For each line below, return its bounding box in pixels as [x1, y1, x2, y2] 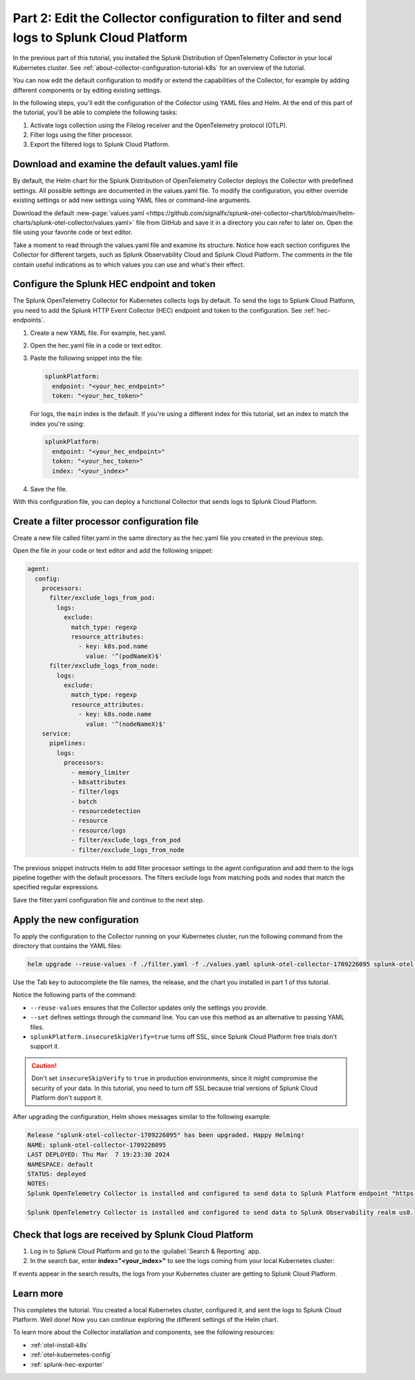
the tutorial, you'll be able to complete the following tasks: [12, 108, 178, 117]
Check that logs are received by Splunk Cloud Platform [12, 1228, 254, 1240]
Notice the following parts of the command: [12, 990, 137, 999]
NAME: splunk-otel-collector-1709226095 [27, 1141, 166, 1149]
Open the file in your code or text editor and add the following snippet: [12, 547, 214, 555]
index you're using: [30, 419, 85, 428]
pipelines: [49, 739, 86, 747]
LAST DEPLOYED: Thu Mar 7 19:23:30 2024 [27, 1151, 170, 1159]
